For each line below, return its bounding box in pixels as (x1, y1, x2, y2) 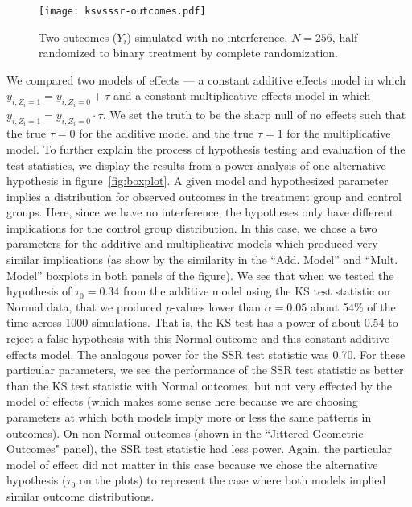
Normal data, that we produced (6, 298, 163, 315)
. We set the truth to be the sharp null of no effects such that (102, 105, 406, 122)
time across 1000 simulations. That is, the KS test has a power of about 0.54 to (6, 314, 398, 331)
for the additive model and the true (79, 125, 254, 142)
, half (332, 28, 358, 45)
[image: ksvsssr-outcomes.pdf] (39, 6, 206, 17)
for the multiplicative (286, 125, 391, 142)
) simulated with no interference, (126, 28, 288, 45)
